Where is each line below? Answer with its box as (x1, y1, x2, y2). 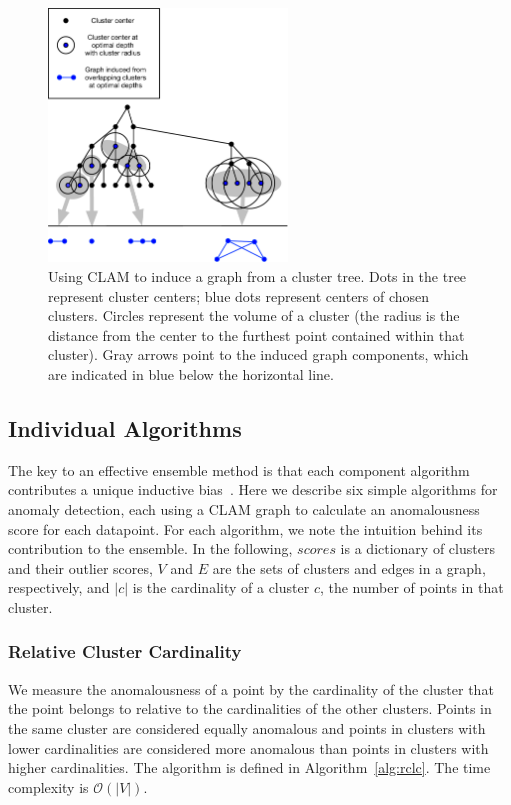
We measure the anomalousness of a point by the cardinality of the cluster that (8, 678, 494, 699)
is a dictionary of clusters (340, 538, 495, 559)
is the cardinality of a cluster (132, 577, 310, 598)
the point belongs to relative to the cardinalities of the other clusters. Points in (8, 698, 492, 719)
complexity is (8, 776, 89, 797)
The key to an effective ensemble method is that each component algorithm (8, 459, 470, 480)
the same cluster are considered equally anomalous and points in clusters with (8, 717, 486, 738)
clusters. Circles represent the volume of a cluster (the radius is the (48, 305, 460, 326)
